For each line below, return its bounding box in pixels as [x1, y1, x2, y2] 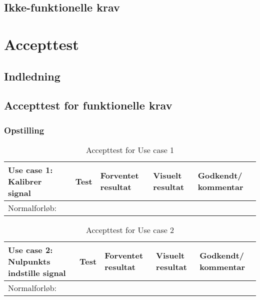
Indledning [4, 68, 60, 83]
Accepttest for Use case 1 [85, 143, 174, 155]
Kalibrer [8, 175, 42, 187]
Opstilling [4, 123, 44, 136]
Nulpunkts [8, 255, 50, 267]
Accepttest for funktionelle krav [4, 97, 172, 113]
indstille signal [8, 266, 66, 278]
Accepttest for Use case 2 [85, 223, 174, 235]
